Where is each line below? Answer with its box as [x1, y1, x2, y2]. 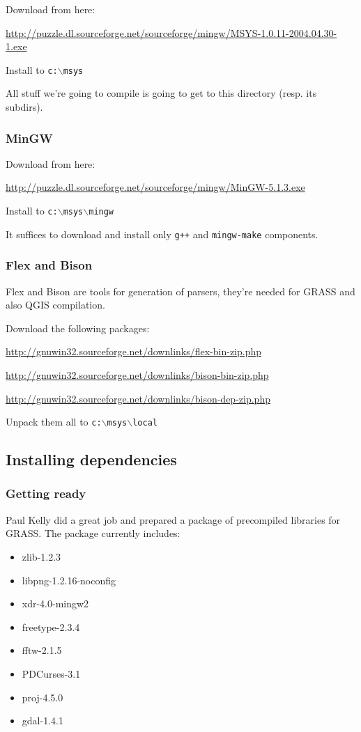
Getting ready [6, 485, 86, 502]
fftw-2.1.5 [22, 643, 62, 657]
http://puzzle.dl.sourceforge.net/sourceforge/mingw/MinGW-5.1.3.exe [6, 180, 305, 194]
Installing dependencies [6, 449, 177, 470]
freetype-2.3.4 [22, 619, 80, 634]
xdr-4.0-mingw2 [22, 596, 89, 611]
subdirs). [6, 100, 43, 114]
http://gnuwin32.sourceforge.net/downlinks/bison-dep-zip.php [6, 391, 270, 405]
